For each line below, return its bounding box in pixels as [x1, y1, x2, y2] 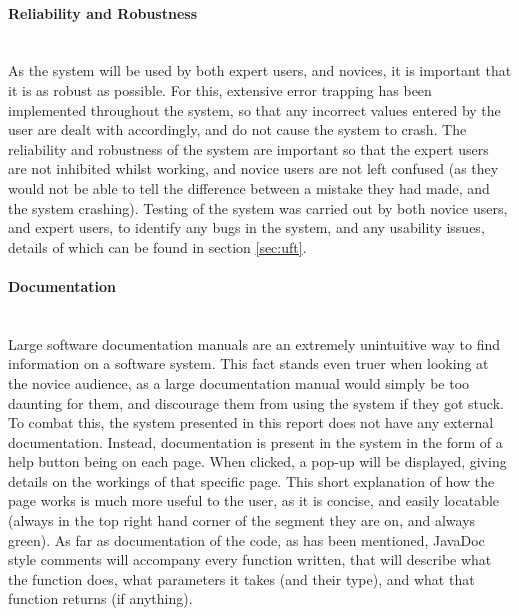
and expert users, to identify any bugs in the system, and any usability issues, [8, 217, 485, 238]
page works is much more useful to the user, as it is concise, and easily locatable [8, 490, 500, 511]
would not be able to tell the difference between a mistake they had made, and [8, 177, 490, 198]
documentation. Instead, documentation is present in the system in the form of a [8, 431, 503, 452]
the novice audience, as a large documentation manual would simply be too [8, 372, 470, 393]
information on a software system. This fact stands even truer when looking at [8, 353, 489, 374]
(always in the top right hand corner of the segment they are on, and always [8, 510, 476, 531]
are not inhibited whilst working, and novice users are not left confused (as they [8, 158, 499, 179]
